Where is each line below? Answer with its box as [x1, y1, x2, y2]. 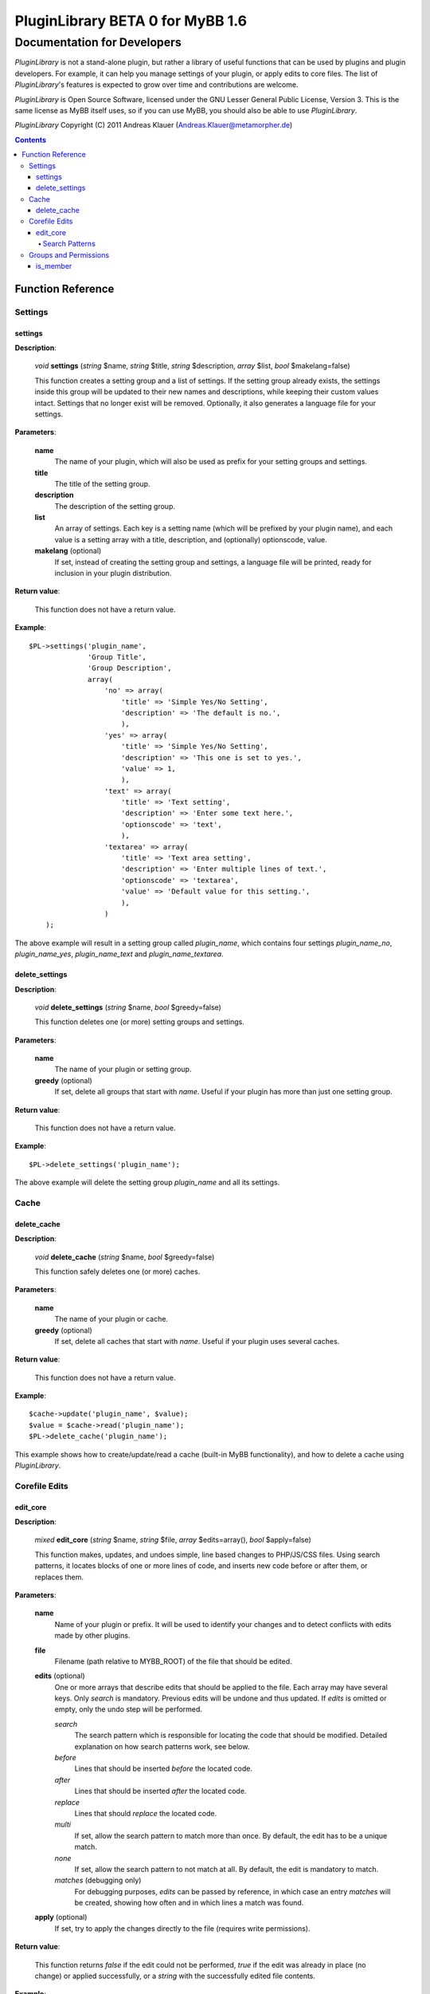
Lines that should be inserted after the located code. [74, 1787, 247, 1796]
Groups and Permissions [29, 250, 110, 259]
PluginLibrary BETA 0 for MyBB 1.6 [14, 12, 247, 30]
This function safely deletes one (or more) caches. [34, 1267, 201, 1276]
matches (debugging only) [54, 1875, 142, 1886]
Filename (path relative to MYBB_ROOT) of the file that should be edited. [54, 1656, 292, 1666]
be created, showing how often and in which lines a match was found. [74, 1898, 304, 1908]
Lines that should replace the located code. [74, 1808, 217, 1818]
